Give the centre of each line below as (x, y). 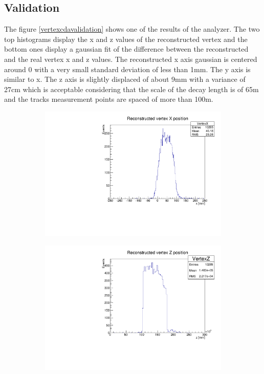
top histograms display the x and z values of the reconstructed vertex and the (126, 39)
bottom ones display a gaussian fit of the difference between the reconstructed (126, 49)
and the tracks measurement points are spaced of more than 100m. (109, 99)
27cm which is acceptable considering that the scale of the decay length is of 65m (131, 89)
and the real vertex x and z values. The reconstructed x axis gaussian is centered (131, 59)
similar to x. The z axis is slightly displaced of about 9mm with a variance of (125, 79)
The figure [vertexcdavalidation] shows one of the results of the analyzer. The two (132, 29)
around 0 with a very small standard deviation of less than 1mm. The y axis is (127, 69)
